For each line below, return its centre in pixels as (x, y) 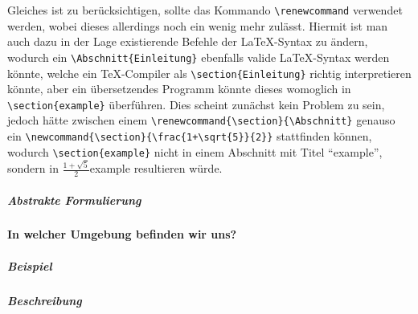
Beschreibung (45, 300)
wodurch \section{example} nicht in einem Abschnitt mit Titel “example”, (195, 151)
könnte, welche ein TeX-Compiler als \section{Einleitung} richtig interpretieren (209, 73)
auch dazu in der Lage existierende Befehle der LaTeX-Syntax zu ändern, (188, 41)
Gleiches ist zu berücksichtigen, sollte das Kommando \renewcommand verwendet (205, 10)
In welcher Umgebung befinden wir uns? (122, 234)
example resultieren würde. (156, 168)
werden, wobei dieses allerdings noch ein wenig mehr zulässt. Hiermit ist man (198, 25)
